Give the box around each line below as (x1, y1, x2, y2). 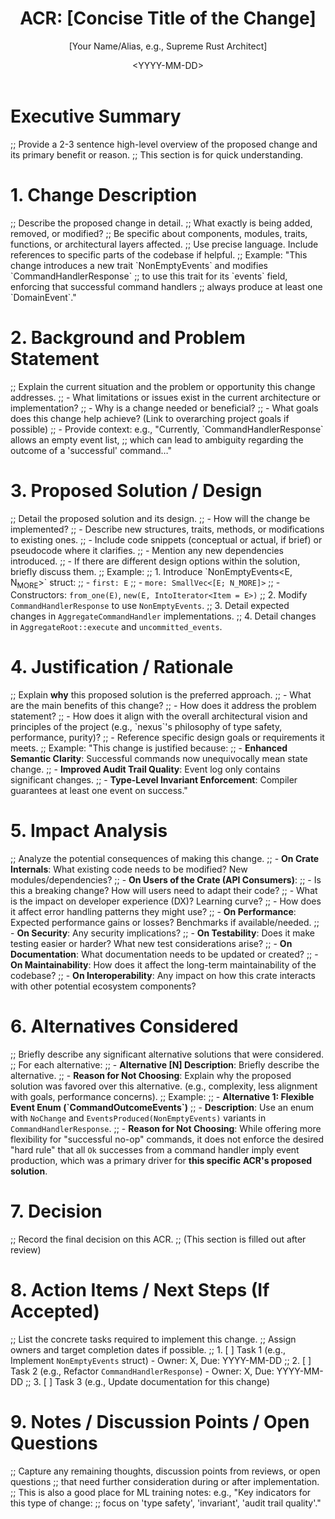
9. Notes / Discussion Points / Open (10, 1411, 310, 1434)
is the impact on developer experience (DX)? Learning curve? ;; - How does (10, 895, 322, 907)
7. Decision (10, 1200, 103, 1223)
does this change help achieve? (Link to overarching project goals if (10, 412, 290, 424)
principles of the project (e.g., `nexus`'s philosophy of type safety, (10, 721, 283, 733)
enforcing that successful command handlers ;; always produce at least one (10, 280, 323, 292)
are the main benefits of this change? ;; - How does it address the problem (10, 700, 317, 712)
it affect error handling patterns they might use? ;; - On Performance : (10, 906, 297, 918)
